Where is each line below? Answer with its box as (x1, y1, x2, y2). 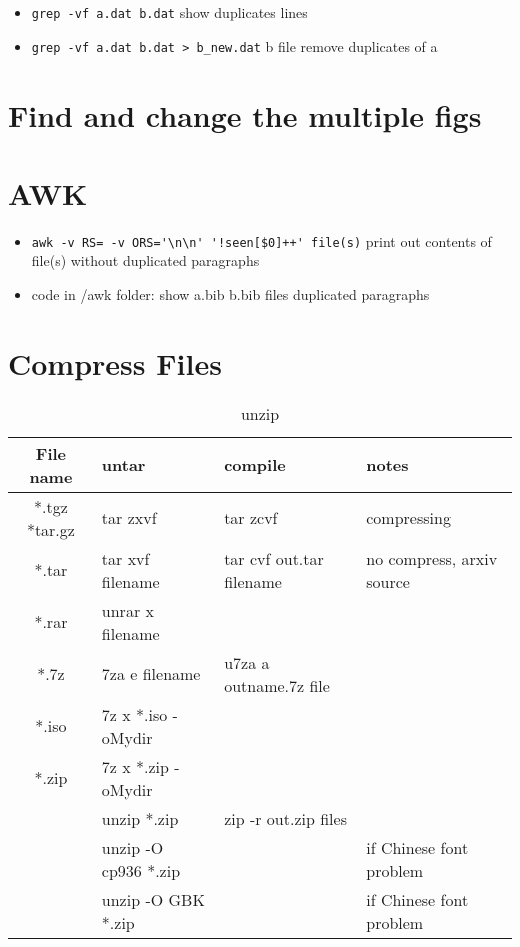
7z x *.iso (101, 702, 168, 726)
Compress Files (8, 342, 222, 383)
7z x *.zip (101, 754, 169, 778)
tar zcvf (224, 506, 278, 530)
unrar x (101, 598, 154, 622)
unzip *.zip (101, 806, 179, 830)
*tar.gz (26, 517, 75, 541)
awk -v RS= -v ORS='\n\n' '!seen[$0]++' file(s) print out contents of (31, 230, 492, 251)
